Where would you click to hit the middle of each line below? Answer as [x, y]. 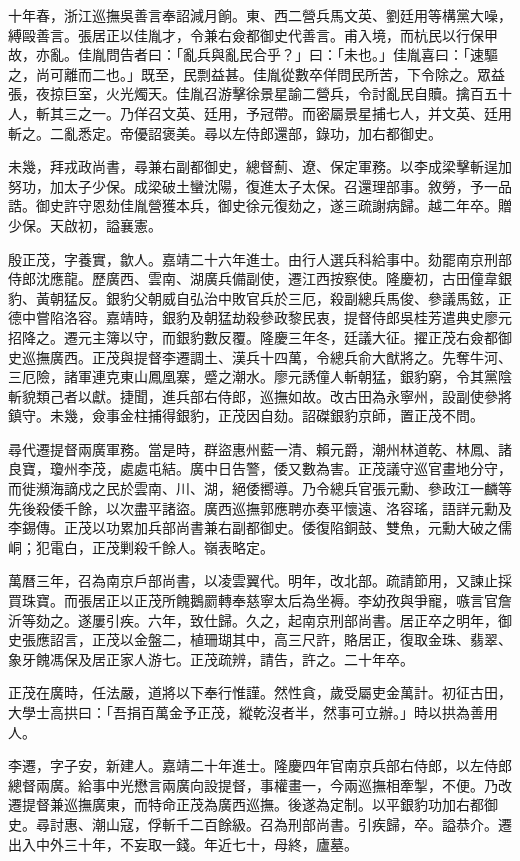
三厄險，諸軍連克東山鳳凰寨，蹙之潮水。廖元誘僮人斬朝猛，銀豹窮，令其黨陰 [260, 376]
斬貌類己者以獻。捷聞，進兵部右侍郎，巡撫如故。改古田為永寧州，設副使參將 [260, 395]
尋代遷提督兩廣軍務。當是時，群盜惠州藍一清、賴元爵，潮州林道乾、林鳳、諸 [260, 448]
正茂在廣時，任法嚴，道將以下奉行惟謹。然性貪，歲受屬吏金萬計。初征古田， [260, 692]
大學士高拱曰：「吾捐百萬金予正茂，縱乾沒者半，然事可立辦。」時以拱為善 [246, 712]
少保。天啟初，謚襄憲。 [85, 224]
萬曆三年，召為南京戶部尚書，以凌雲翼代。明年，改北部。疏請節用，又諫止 [253, 580]
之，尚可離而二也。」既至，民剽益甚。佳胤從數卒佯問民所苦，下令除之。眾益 [256, 73]
